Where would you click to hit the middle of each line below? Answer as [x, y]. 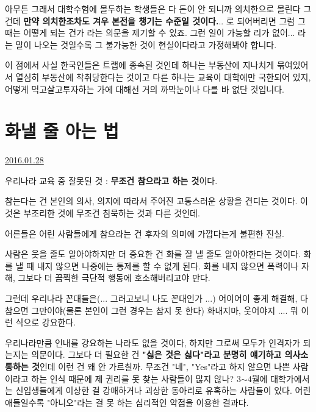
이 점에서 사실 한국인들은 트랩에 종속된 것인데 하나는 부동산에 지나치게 [140, 65]
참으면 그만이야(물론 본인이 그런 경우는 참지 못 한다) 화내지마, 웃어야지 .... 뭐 [152, 310]
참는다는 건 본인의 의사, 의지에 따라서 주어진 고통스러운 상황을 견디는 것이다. [151, 201]
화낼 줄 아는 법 [62, 131]
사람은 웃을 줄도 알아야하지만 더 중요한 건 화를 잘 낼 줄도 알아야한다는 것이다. [153, 254]
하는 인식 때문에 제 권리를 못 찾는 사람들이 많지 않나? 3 [136, 378]
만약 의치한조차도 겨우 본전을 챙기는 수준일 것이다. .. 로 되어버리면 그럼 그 [164, 20]
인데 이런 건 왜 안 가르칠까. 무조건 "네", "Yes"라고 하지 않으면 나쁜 [165, 366]
